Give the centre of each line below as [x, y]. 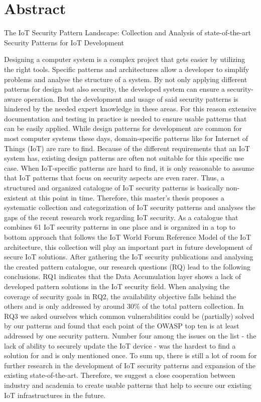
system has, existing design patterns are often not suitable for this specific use [124, 158]
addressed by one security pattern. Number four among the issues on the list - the [130, 335]
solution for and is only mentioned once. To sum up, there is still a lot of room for [130, 355]
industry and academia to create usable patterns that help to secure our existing [128, 385]
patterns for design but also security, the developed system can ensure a [115, 89]
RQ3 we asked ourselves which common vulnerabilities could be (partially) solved [129, 316]
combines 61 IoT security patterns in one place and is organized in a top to [120, 227]
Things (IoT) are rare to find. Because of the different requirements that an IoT [127, 148]
